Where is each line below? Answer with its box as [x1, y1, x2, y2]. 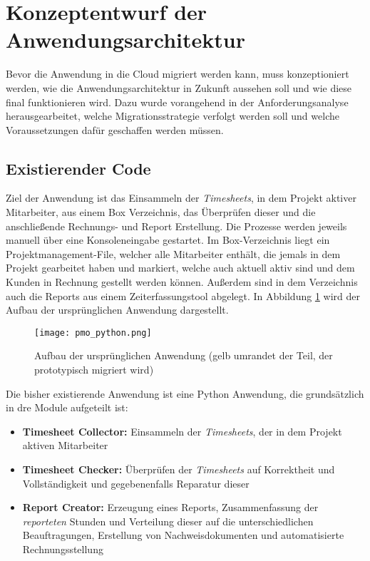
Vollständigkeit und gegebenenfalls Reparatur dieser [22, 475, 250, 490]
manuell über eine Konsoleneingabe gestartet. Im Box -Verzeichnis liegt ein [6, 232, 330, 247]
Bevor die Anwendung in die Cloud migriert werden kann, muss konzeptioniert [6, 66, 349, 81]
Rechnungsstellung [22, 542, 103, 557]
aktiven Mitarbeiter [22, 438, 108, 453]
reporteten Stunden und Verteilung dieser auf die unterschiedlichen [22, 513, 314, 528]
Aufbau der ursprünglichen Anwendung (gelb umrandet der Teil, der [34, 348, 333, 363]
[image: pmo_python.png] [34, 327, 152, 338]
